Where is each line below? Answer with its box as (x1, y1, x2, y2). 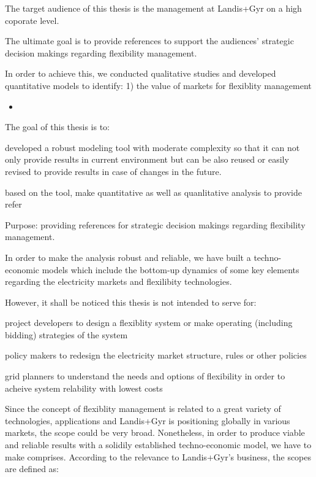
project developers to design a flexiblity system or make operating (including (5, 316, 293, 329)
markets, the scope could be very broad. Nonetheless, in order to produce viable (5, 426, 305, 439)
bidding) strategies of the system (5, 328, 128, 341)
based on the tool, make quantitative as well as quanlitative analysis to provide (5, 185, 302, 198)
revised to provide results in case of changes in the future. (5, 165, 222, 177)
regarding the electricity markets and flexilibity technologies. (5, 275, 232, 288)
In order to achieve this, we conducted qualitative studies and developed (5, 67, 276, 80)
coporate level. (5, 14, 59, 26)
